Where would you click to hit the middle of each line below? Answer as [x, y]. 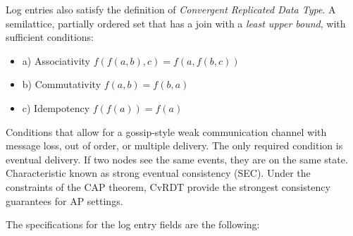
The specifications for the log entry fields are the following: [133, 224]
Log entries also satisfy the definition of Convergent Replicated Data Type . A [171, 9]
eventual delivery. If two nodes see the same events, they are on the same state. [177, 159]
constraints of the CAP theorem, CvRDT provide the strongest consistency [168, 186]
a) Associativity [56, 60]
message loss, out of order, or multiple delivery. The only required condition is [174, 145]
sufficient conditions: [50, 37]
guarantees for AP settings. [64, 200]
